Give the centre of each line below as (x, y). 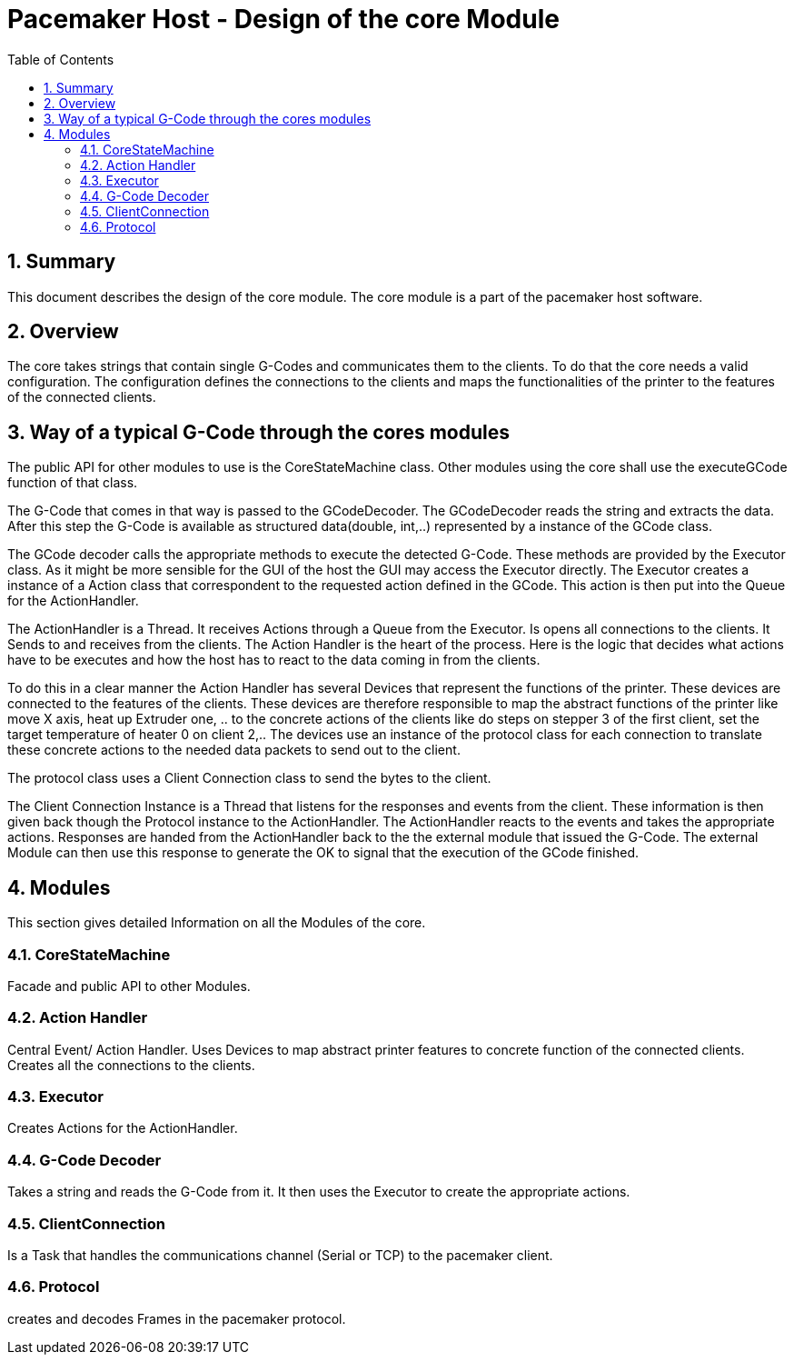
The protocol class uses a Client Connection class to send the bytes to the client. (249, 778)
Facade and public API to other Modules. (129, 986)
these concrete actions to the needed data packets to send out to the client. (234, 750)
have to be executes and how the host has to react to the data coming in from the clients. (274, 660)
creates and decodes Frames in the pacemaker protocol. (177, 1318)
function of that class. (73, 483)
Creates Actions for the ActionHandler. (123, 1128)
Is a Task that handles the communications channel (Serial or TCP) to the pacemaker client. (280, 1255)
